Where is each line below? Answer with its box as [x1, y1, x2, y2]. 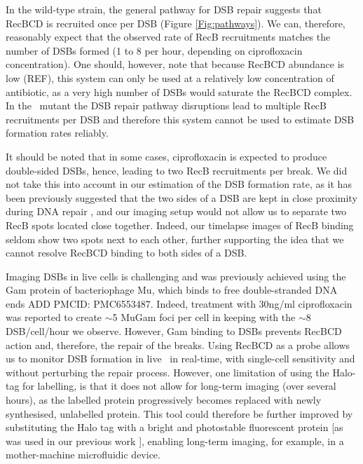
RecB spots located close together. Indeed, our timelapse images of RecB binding [6, 217, 354, 232]
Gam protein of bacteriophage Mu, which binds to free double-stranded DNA [6, 282, 338, 297]
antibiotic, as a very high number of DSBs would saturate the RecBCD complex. [6, 84, 352, 99]
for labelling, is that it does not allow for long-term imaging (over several [22, 378, 336, 393]
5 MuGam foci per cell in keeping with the [112, 310, 296, 325]
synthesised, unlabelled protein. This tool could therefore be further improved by [6, 406, 353, 421]
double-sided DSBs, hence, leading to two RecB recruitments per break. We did [6, 163, 348, 177]
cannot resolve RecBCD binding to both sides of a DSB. [6, 245, 247, 260]
